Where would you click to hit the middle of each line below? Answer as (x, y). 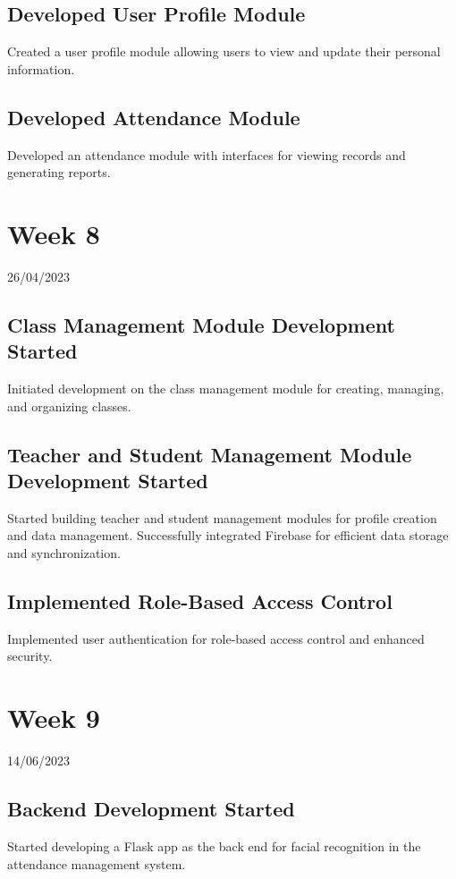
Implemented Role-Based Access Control (200, 601)
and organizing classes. (69, 406)
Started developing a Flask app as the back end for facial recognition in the (214, 845)
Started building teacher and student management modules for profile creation (222, 517)
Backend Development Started (151, 809)
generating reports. (59, 172)
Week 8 (54, 233)
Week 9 (54, 718)
